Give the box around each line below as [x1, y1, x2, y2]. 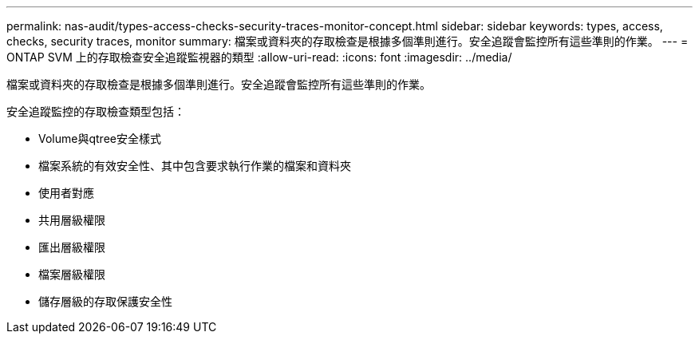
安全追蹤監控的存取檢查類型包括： [6, 105, 185, 118]
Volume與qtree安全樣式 [38, 132, 161, 145]
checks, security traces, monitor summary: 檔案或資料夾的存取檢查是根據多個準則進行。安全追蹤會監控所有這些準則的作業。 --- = [6, 34, 689, 48]
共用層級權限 [38, 213, 105, 227]
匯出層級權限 [38, 240, 105, 254]
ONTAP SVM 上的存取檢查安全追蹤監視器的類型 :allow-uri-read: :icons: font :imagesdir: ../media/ [6, 50, 512, 64]
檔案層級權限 [38, 267, 105, 281]
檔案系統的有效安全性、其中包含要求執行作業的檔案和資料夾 [38, 159, 351, 172]
